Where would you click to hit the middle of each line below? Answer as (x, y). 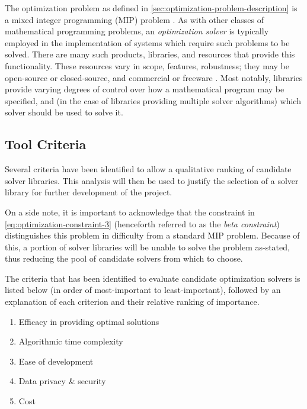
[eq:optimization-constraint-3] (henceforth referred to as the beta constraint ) (142, 223)
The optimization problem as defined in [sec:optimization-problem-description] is (151, 8)
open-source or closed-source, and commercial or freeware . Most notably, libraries (154, 77)
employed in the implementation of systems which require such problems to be (147, 42)
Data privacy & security (62, 381)
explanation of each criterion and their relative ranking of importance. (132, 302)
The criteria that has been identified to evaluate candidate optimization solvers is (153, 278)
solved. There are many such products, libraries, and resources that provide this (150, 54)
